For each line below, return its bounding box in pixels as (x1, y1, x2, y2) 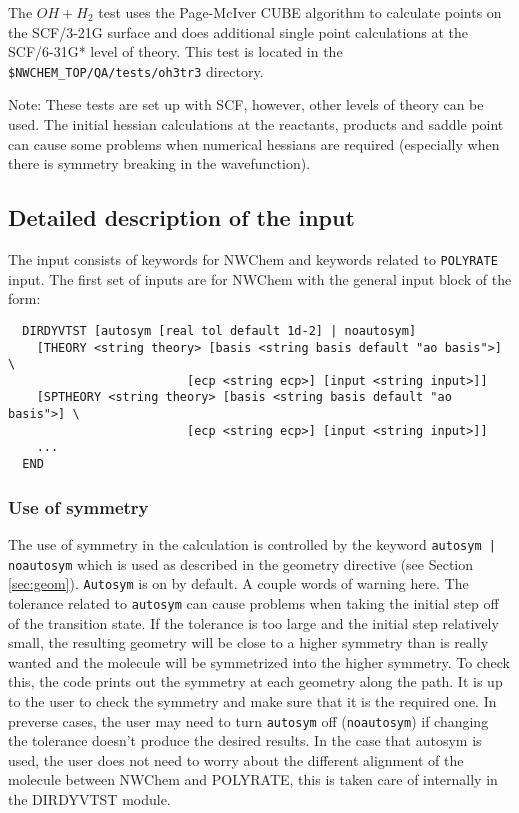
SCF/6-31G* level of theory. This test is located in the (8, 41, 343, 62)
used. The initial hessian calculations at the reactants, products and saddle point (8, 114, 504, 135)
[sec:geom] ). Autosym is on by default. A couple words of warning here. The (8, 573, 469, 594)
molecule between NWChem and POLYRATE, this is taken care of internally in (8, 769, 498, 790)
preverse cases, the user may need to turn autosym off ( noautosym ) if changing (8, 710, 489, 731)
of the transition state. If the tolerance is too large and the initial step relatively (8, 612, 499, 633)
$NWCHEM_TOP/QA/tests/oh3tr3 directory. (8, 60, 264, 81)
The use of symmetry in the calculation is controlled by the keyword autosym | (8, 533, 496, 554)
